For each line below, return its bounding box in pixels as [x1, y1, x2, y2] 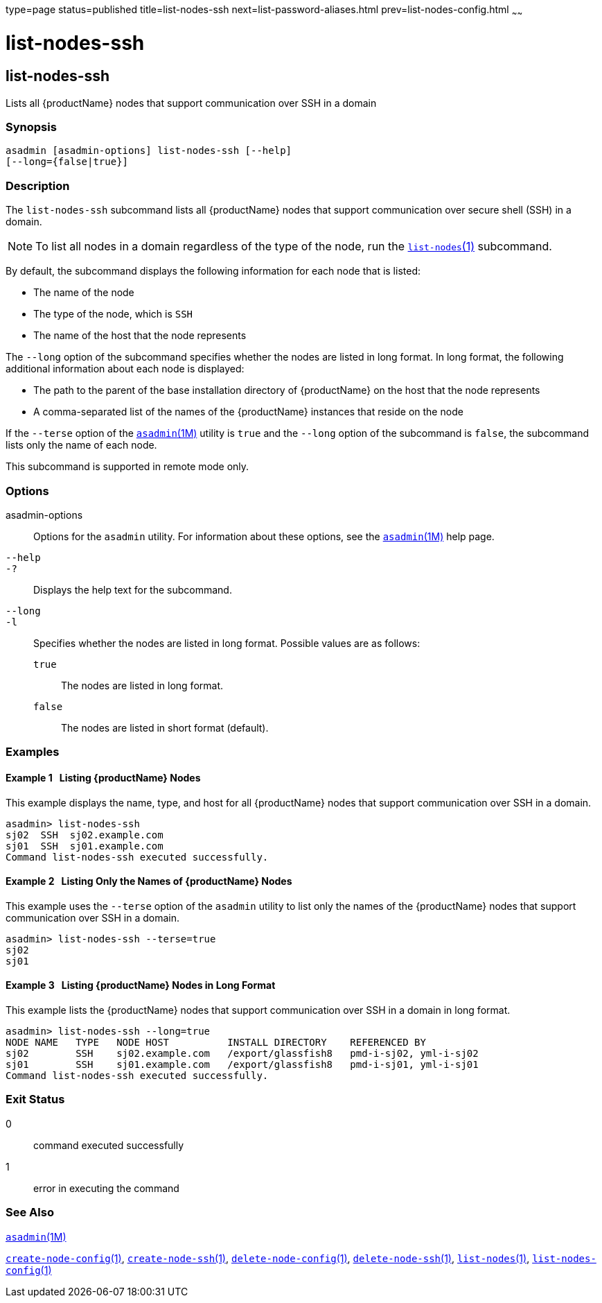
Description [6, 178, 70, 193]
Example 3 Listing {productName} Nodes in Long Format [6, 979, 276, 992]
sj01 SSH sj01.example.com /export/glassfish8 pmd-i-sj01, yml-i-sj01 [6, 1059, 479, 1070]
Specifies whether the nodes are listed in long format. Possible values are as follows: [33, 637, 420, 649]
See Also [6, 1205, 54, 1220]
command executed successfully [33, 1139, 184, 1151]
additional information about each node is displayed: [6, 363, 245, 375]
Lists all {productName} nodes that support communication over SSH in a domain [6, 96, 377, 109]
